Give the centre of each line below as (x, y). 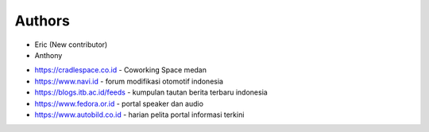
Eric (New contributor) (71, 45)
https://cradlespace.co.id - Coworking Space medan (120, 70)
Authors (43, 21)
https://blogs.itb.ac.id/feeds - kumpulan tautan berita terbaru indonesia (151, 92)
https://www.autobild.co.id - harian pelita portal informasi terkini (139, 115)
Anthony (48, 55)
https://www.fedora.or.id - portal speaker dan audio (119, 103)
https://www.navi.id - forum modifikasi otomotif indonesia (129, 81)
